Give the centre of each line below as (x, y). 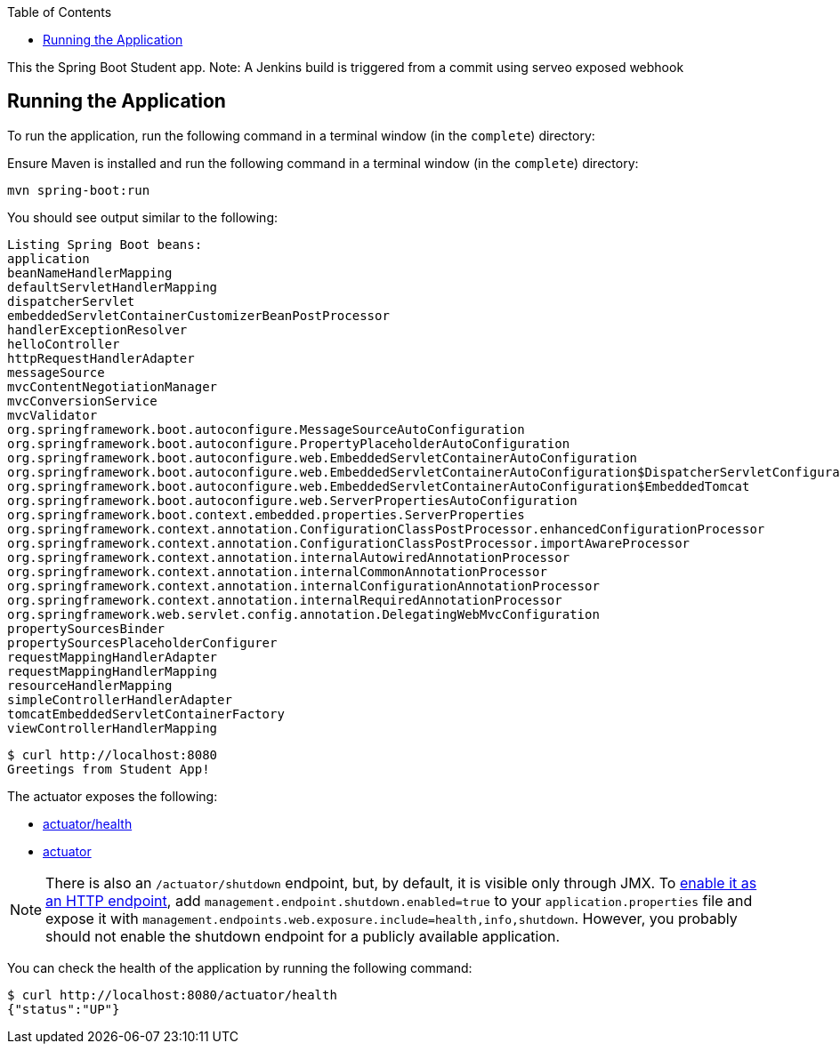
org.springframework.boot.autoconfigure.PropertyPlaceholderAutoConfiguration (289, 443)
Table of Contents (60, 12)
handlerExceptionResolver (97, 329)
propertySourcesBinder (86, 628)
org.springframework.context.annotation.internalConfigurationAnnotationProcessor (303, 586)
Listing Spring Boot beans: (105, 244)
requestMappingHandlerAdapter (113, 657)
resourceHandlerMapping (90, 685)
